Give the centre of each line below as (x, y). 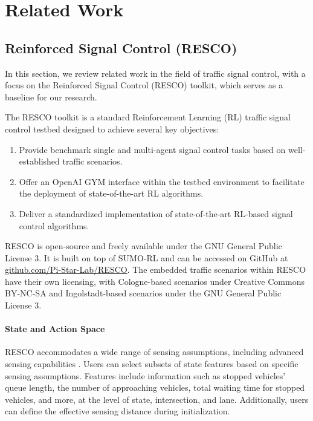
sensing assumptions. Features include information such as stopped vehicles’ (145, 375)
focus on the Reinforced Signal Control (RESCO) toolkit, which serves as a (144, 85)
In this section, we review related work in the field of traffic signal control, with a (155, 73)
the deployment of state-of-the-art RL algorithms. (111, 193)
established (39, 161)
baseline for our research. (51, 96)
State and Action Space (55, 329)
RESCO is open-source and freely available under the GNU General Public (144, 246)
